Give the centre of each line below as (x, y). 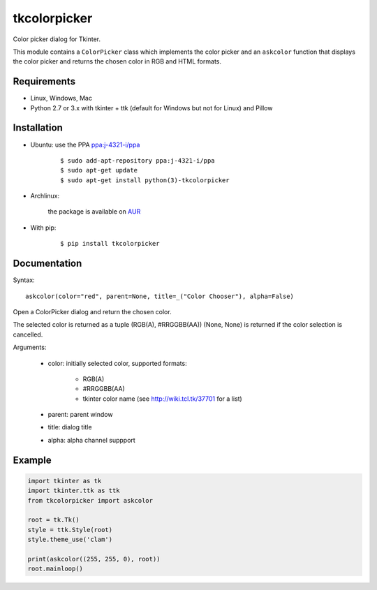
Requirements (44, 81)
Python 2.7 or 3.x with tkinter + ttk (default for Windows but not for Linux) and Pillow (151, 108)
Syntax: (24, 280)
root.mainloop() (56, 569)
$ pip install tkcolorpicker (110, 244)
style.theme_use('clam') (70, 540)
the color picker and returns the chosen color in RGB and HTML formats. (117, 61)
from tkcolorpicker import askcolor (90, 500)
